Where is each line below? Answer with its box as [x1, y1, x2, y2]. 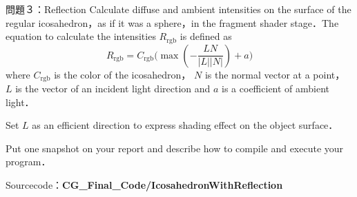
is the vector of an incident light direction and [15, 81, 211, 96]
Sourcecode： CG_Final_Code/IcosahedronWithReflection [6, 178, 283, 192]
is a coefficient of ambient [222, 81, 330, 96]
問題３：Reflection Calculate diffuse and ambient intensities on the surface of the [6, 2, 351, 16]
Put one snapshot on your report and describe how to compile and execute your [6, 141, 344, 155]
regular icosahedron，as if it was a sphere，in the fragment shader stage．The [6, 15, 339, 30]
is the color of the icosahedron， [54, 67, 191, 81]
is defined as [180, 29, 232, 43]
